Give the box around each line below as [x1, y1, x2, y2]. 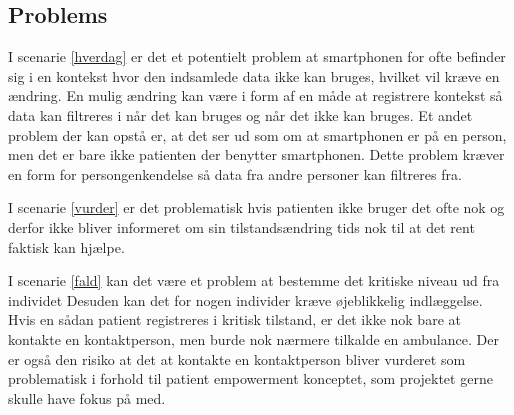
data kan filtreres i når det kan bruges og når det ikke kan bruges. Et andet [8, 104, 473, 125]
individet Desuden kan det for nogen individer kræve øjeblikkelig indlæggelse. [8, 289, 483, 310]
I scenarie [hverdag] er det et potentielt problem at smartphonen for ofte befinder [8, 46, 506, 67]
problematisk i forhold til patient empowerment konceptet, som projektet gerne [8, 368, 493, 389]
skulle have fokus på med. [8, 387, 166, 408]
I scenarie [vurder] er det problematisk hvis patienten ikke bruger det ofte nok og [8, 197, 505, 218]
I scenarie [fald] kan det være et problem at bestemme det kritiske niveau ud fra [8, 270, 500, 291]
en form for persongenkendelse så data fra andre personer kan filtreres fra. [8, 163, 462, 184]
